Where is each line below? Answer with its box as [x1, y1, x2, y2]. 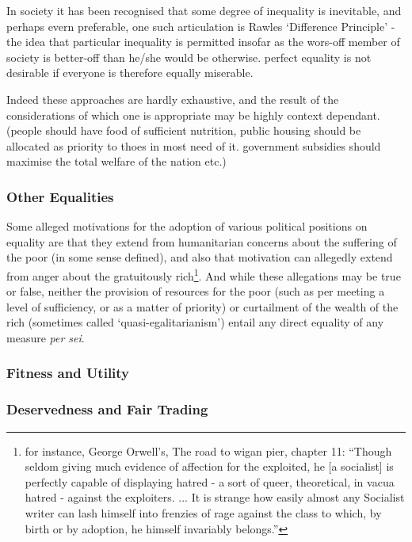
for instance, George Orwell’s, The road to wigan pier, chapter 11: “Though [25, 442, 392, 459]
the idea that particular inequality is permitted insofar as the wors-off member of [6, 33, 400, 50]
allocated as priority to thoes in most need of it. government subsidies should [6, 137, 381, 154]
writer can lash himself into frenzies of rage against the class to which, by [25, 505, 382, 521]
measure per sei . [6, 329, 85, 345]
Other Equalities [6, 186, 114, 206]
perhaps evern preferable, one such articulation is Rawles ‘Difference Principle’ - [6, 17, 395, 34]
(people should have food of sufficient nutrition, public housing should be [6, 122, 361, 139]
